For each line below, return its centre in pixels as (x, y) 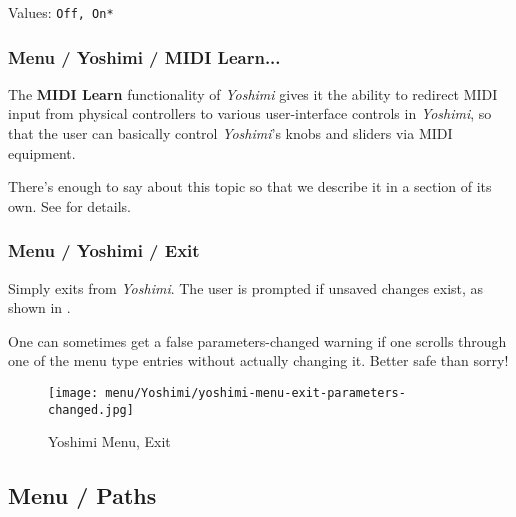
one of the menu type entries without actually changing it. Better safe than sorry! (258, 360)
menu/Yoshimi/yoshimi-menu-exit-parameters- (255, 393)
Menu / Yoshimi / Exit (104, 250)
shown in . (39, 307)
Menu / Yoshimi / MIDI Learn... (144, 56)
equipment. (42, 152)
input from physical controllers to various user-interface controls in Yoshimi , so (250, 113)
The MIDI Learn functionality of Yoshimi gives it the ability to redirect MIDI (253, 93)
